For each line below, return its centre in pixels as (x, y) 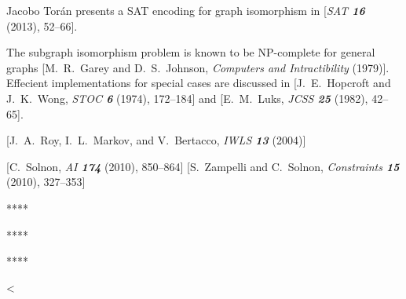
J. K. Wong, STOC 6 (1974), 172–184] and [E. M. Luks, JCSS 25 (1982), (187, 98)
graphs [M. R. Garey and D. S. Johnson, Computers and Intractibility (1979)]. (198, 67)
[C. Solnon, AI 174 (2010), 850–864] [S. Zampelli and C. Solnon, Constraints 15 (203, 166)
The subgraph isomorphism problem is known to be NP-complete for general (191, 52)
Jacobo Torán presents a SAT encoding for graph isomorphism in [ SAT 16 (186, 10)
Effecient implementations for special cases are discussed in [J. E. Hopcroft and (199, 83)
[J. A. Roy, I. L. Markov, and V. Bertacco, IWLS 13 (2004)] (156, 140)
